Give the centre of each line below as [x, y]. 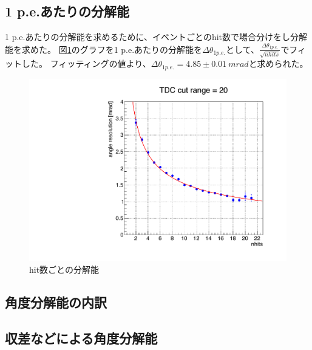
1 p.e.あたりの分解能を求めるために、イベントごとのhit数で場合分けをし [148, 37]
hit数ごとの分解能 [64, 269]
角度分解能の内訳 [56, 302]
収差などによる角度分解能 [81, 338]
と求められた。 [278, 63]
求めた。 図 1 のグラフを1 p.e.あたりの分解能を [112, 49]
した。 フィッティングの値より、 [86, 63]
